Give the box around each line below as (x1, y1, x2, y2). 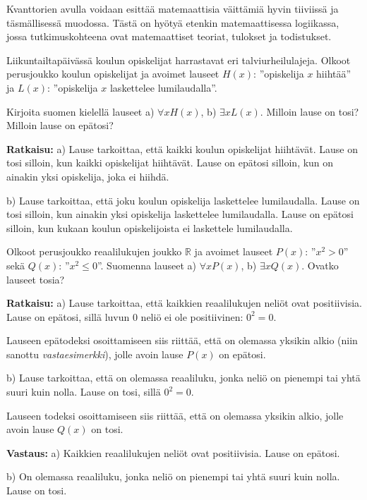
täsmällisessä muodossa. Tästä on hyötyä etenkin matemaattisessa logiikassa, (6, 15, 339, 30)
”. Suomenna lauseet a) (97, 257, 196, 272)
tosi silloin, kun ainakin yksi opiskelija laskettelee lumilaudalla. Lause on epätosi (6, 207, 354, 221)
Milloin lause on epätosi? (6, 118, 114, 133)
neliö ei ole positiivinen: (140, 309, 243, 324)
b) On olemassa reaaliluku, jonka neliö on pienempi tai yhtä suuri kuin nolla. (6, 469, 340, 484)
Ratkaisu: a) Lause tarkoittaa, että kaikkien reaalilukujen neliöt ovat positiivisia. (6, 295, 362, 310)
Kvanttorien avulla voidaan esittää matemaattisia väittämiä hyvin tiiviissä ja (6, 1, 339, 16)
